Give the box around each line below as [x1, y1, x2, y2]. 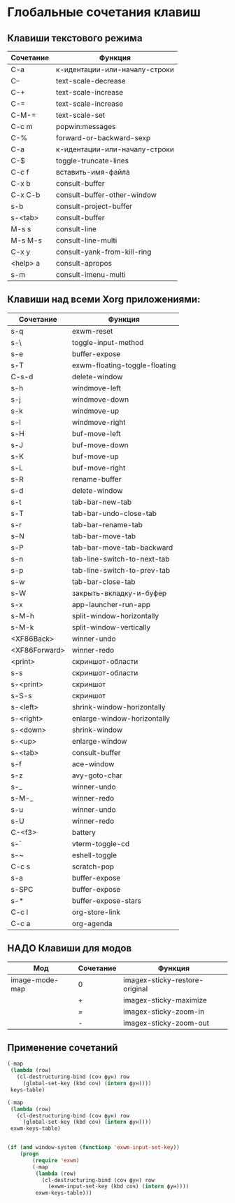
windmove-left [72, 383, 121, 393]
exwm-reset [72, 326, 113, 336]
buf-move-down [72, 440, 129, 449]
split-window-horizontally [72, 611, 159, 620]
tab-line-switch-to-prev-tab [72, 565, 170, 575]
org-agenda [72, 918, 113, 928]
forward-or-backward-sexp [55, 133, 151, 142]
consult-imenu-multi [55, 270, 126, 279]
